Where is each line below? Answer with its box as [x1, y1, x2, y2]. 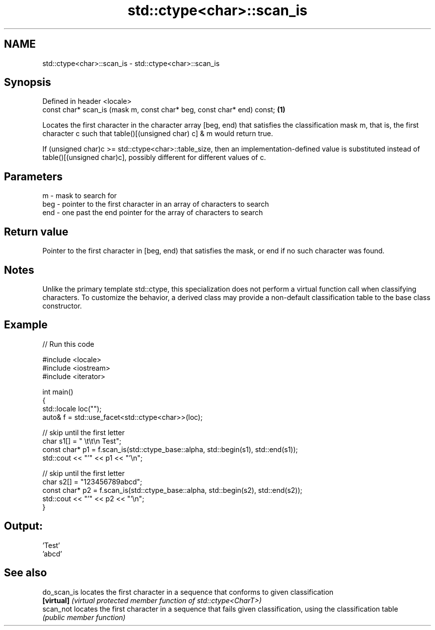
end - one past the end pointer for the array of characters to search [42, 208, 263, 217]
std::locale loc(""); [42, 404, 102, 413]
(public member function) [42, 613, 126, 622]
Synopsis [4, 76, 51, 89]
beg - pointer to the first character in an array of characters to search [42, 200, 269, 209]
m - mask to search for [42, 191, 117, 200]
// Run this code [42, 339, 94, 348]
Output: [4, 520, 43, 533]
